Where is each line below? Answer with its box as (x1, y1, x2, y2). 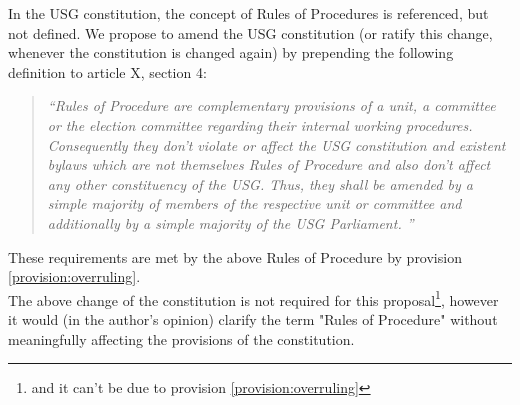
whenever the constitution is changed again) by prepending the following (8, 42, 454, 63)
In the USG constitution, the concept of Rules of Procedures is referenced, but (8, 3, 489, 23)
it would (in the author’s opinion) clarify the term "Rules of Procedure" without (8, 308, 498, 329)
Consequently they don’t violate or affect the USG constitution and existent (47, 134, 506, 155)
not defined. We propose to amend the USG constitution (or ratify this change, (8, 22, 493, 43)
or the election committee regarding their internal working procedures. (47, 114, 473, 135)
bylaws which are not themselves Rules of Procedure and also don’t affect (47, 154, 491, 175)
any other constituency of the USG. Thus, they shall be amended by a (47, 173, 473, 194)
